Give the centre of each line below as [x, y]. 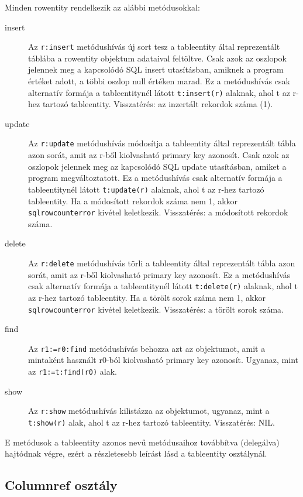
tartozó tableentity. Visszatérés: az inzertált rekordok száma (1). [158, 104]
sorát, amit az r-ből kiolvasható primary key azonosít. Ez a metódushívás [159, 274]
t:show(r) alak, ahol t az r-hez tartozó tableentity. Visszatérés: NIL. [151, 422]
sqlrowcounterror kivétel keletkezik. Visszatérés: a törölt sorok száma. [156, 309]
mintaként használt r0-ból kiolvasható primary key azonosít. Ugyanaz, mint [163, 360]
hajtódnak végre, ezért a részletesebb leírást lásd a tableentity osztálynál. [136, 453]
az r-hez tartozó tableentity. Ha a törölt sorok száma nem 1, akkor [147, 297]
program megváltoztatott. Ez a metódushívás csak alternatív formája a [155, 178]
